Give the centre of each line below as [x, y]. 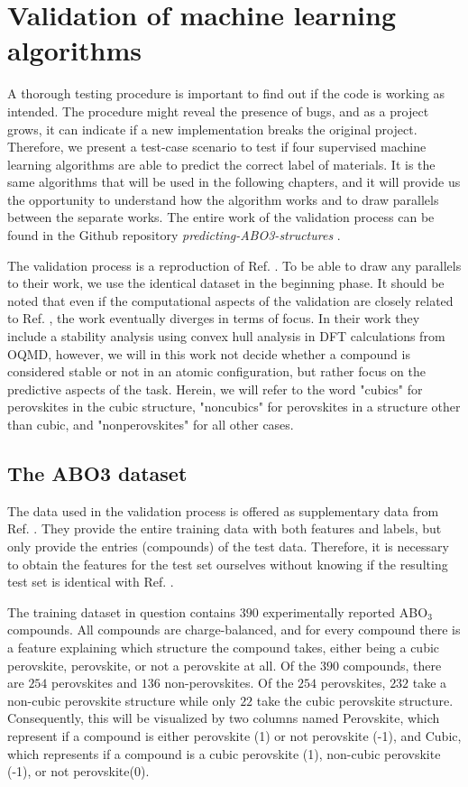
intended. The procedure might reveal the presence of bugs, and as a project [218, 111]
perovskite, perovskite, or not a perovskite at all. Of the [162, 665]
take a [430, 683]
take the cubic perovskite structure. [355, 700]
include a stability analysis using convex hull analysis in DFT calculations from [226, 336]
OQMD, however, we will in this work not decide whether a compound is [209, 353]
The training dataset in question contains [122, 611]
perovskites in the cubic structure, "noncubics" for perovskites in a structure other [234, 407]
